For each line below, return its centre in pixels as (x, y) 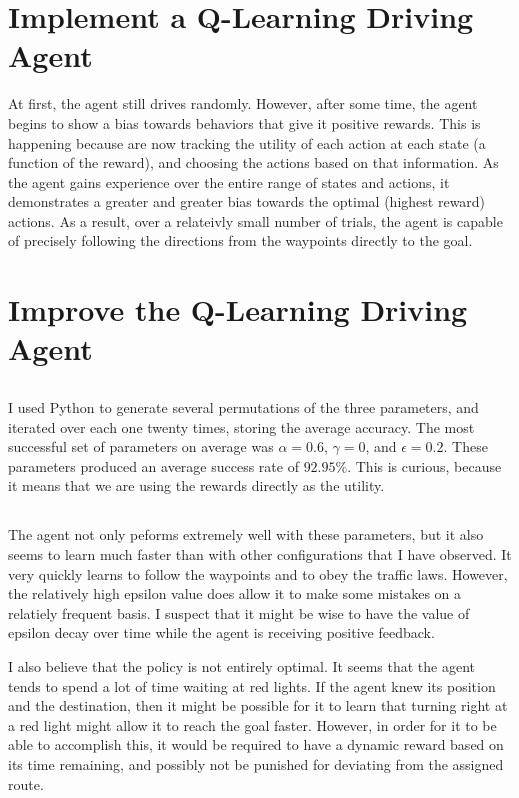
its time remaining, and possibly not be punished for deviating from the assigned (256, 763)
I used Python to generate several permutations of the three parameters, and (243, 407)
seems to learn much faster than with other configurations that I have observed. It (260, 553)
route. (26, 783)
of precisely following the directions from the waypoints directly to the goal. (240, 240)
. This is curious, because (424, 465)
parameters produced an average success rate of (153, 465)
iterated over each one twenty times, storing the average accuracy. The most (241, 426)
